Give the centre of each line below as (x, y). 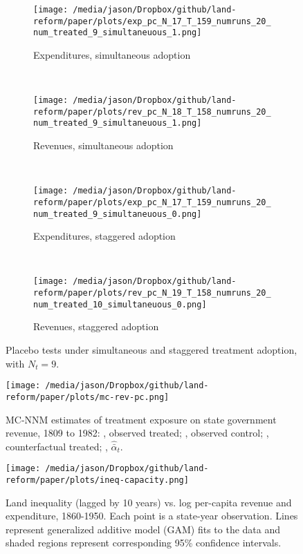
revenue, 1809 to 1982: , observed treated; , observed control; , (137, 433)
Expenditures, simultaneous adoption (112, 54)
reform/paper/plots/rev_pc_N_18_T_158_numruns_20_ (152, 112)
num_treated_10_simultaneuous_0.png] (120, 304)
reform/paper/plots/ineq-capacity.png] (97, 480)
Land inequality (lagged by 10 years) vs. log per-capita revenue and (149, 502)
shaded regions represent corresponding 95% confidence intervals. (144, 543)
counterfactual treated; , (57, 446)
